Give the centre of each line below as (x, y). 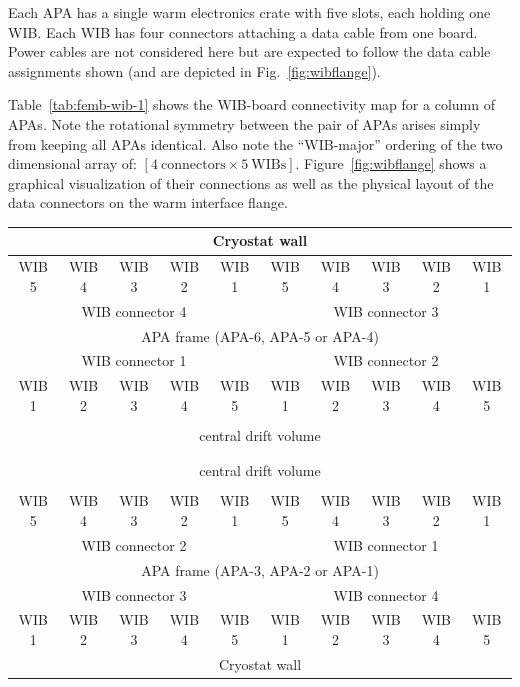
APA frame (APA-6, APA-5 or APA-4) (260, 335)
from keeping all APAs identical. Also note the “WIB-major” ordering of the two (255, 143)
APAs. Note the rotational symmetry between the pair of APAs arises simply (244, 123)
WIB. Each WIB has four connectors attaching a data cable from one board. (243, 31)
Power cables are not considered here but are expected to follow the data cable (249, 51)
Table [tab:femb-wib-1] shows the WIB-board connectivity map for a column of (251, 104)
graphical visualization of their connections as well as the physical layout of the (251, 182)
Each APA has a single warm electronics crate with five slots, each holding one (249, 12)
